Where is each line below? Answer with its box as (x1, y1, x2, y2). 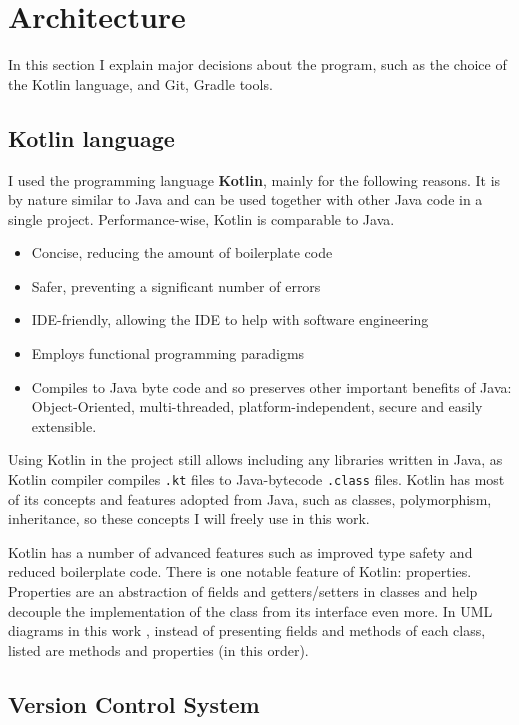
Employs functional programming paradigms (31, 343, 305, 364)
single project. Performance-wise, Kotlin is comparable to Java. (8, 208, 395, 229)
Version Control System (8, 688, 260, 719)
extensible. (31, 415, 97, 436)
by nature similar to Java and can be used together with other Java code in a (8, 189, 483, 210)
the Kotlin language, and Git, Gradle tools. (8, 73, 273, 94)
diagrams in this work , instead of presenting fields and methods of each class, (8, 620, 486, 641)
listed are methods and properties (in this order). (8, 639, 309, 660)
